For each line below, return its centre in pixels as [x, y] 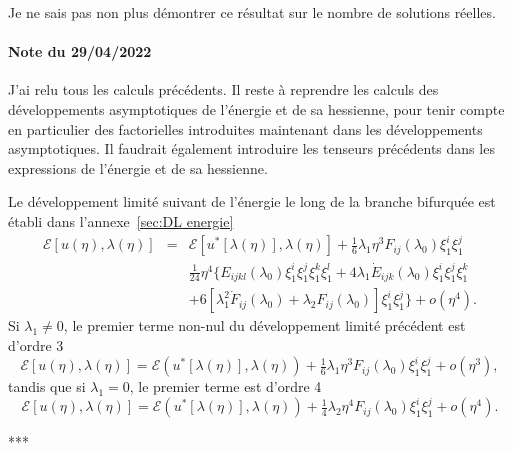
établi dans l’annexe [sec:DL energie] [121, 220]
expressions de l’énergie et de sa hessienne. [138, 167]
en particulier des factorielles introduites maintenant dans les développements [245, 128]
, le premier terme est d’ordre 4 [225, 386]
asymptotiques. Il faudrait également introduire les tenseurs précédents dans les [251, 148]
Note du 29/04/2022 [80, 51]
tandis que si [47, 386]
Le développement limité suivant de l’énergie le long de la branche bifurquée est [252, 201]
